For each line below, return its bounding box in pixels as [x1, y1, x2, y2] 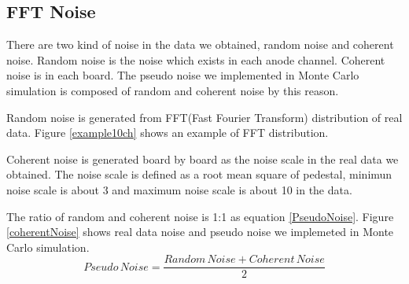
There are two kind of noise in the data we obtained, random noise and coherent [6, 36, 394, 53]
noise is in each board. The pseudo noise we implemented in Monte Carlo [6, 67, 359, 83]
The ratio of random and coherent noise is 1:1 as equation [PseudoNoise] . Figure [6, 208, 394, 224]
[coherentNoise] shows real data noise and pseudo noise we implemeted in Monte [6, 223, 394, 240]
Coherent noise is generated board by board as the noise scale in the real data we [6, 150, 399, 167]
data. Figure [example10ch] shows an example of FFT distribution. [6, 124, 329, 141]
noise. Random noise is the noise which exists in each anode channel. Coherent [6, 51, 385, 68]
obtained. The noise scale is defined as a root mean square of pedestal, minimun [6, 166, 392, 183]
